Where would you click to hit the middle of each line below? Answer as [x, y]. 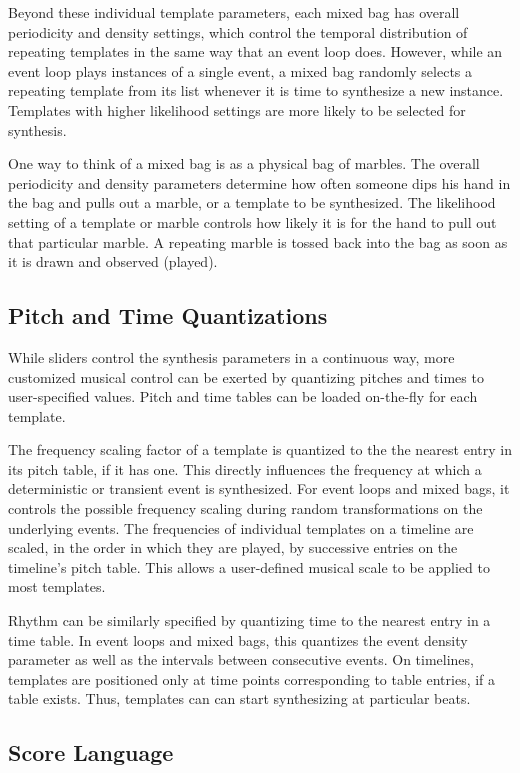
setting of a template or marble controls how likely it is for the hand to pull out [252, 221]
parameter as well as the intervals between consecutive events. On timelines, [241, 659]
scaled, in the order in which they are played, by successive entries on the [233, 547]
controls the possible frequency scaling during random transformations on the [245, 508]
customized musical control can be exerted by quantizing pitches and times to [246, 376]
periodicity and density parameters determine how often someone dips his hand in [259, 182]
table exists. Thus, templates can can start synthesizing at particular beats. [239, 698]
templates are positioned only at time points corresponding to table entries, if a [252, 678]
